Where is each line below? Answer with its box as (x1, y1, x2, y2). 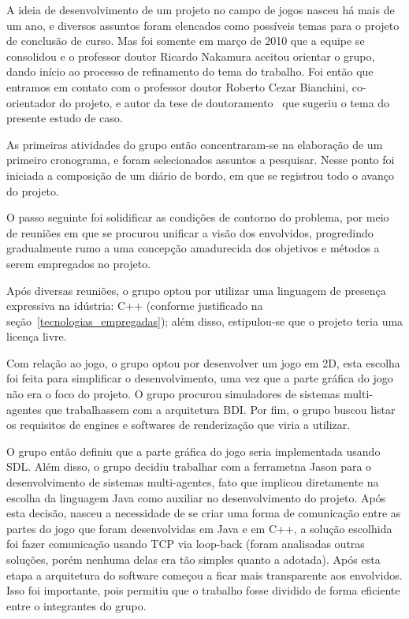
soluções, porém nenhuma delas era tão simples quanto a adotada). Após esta (6, 551, 381, 567)
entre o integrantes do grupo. (6, 597, 147, 613)
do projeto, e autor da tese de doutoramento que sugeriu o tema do (59, 94, 390, 110)
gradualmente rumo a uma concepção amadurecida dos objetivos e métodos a (6, 240, 380, 256)
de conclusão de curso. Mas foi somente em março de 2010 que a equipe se (6, 32, 365, 49)
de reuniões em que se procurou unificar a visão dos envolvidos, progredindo (6, 224, 374, 241)
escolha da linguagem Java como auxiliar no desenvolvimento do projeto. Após (6, 489, 386, 505)
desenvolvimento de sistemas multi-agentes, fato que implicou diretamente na (6, 474, 379, 490)
